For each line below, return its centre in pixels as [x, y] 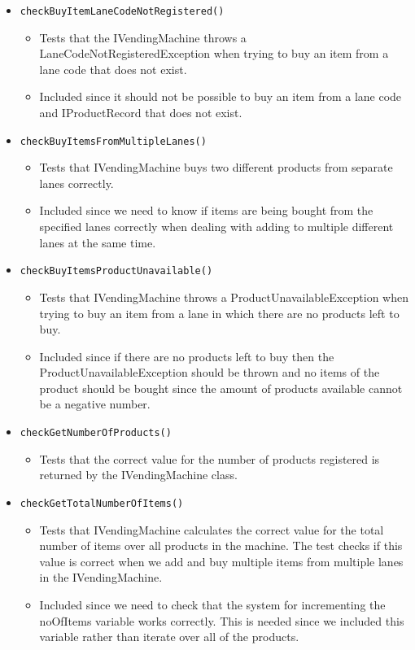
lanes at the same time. [98, 242]
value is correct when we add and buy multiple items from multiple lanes [221, 561]
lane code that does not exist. [113, 69]
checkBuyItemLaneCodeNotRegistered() [122, 11]
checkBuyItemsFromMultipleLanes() [113, 141]
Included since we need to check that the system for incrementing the [212, 604]
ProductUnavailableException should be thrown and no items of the [210, 372]
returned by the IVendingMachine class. [138, 475]
